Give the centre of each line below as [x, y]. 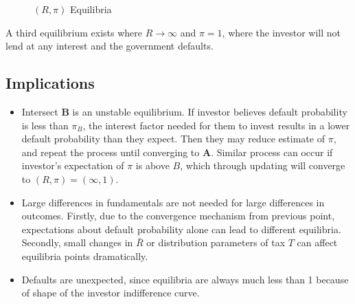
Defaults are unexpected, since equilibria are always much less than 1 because [185, 279]
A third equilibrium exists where [74, 32]
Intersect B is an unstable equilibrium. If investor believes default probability [184, 111]
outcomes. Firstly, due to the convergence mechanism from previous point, [178, 216]
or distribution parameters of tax [216, 242]
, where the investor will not [282, 32]
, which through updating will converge [263, 165]
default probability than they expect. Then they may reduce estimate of [173, 139]
